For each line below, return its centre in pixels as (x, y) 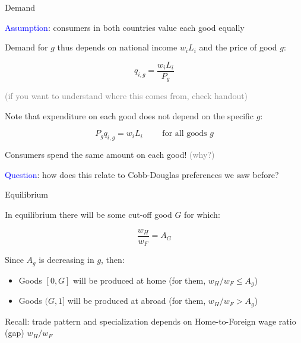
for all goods (185, 134)
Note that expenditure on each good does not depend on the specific (129, 115)
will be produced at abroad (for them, (137, 301)
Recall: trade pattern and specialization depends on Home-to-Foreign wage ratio (150, 321)
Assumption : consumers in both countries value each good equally (125, 27)
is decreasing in (66, 260)
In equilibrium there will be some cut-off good (88, 215)
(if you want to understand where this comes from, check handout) (126, 96)
